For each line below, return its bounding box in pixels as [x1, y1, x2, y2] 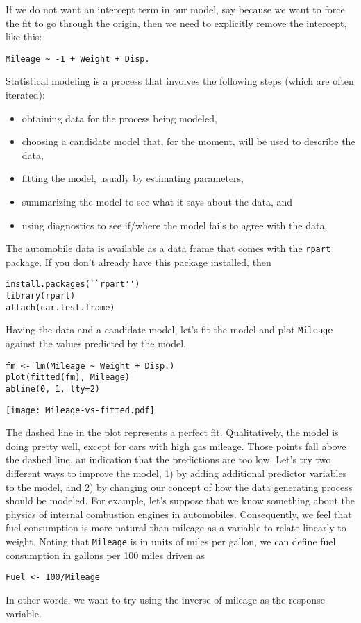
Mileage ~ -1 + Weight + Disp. [6, 53, 150, 64]
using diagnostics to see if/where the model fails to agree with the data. [22, 217, 328, 232]
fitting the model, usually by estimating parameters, [22, 171, 244, 185]
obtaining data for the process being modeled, [22, 110, 217, 125]
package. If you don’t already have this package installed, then [6, 254, 271, 269]
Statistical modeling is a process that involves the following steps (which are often [6, 74, 354, 88]
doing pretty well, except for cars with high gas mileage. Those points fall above [6, 438, 346, 453]
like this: [6, 29, 42, 44]
